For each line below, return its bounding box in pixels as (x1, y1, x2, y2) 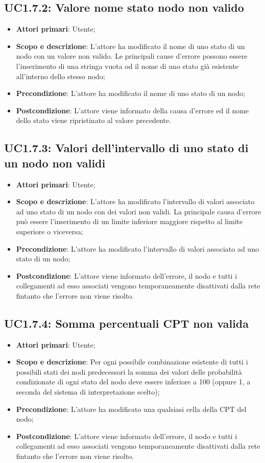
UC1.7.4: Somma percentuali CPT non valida (4, 315, 249, 331)
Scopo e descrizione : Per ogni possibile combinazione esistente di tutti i (16, 356, 248, 367)
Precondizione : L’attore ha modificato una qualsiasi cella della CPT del (16, 403, 247, 414)
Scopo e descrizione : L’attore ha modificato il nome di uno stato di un (16, 40, 245, 51)
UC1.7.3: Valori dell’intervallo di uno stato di (4, 140, 249, 156)
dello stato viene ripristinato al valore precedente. (16, 115, 172, 126)
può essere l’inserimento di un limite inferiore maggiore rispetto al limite (16, 216, 243, 227)
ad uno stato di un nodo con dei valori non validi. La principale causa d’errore (16, 206, 261, 216)
